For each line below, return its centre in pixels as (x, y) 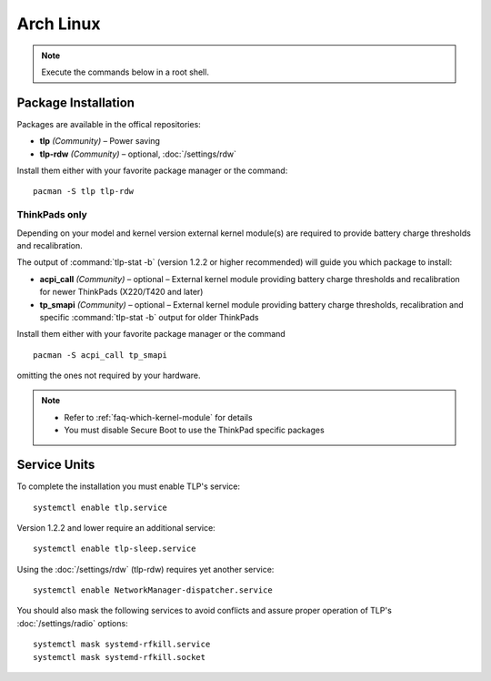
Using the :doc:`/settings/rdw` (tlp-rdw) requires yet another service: (145, 569)
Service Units (56, 465)
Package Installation (76, 102)
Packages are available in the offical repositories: (109, 124)
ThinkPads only (52, 215)
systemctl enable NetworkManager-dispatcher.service (153, 590)
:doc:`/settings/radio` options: (72, 623)
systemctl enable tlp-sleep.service (115, 549)
